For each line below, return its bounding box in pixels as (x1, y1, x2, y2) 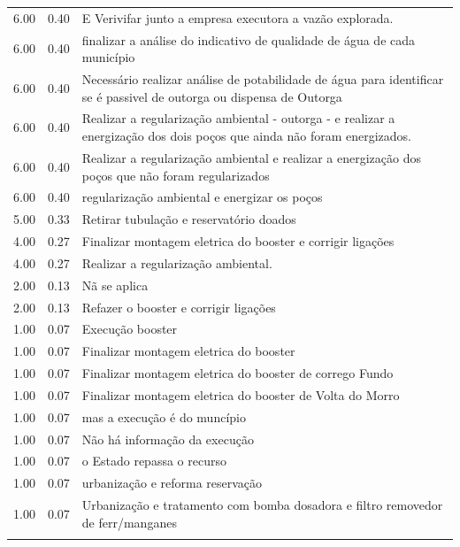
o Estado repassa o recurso (81, 451, 226, 470)
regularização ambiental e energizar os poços (81, 188, 323, 206)
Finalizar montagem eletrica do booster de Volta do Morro (81, 385, 400, 404)
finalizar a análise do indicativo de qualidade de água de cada (81, 30, 416, 49)
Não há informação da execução (81, 429, 254, 448)
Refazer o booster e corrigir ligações (81, 297, 276, 316)
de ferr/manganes (81, 512, 177, 531)
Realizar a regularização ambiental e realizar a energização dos (81, 148, 421, 166)
